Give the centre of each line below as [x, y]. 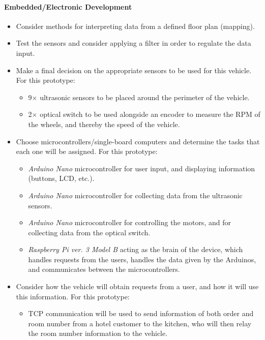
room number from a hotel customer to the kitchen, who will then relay [140, 323]
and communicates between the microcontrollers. [104, 269]
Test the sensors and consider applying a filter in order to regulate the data [134, 43]
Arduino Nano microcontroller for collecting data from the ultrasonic [135, 195]
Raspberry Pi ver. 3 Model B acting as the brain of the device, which [136, 249]
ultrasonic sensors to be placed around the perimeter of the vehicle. [145, 97]
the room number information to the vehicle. [98, 333]
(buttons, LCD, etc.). [61, 178]
